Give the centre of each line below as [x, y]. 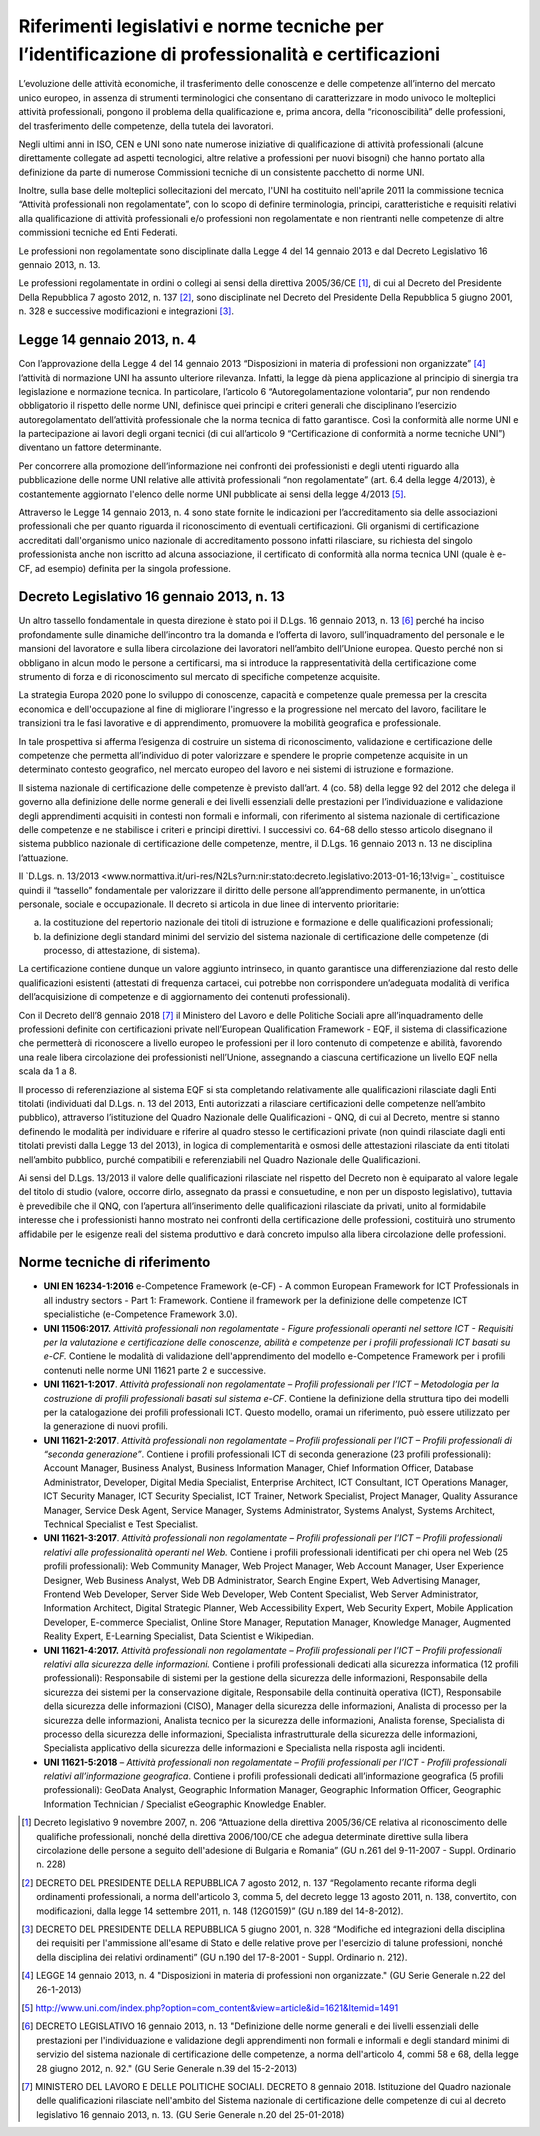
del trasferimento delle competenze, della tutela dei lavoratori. [146, 126]
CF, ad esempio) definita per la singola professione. [125, 568]
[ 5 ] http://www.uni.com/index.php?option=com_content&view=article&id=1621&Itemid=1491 [210, 2007]
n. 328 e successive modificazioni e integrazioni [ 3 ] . [126, 311]
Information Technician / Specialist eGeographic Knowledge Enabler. [185, 1804]
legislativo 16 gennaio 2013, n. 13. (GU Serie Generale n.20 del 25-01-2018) [190, 2114]
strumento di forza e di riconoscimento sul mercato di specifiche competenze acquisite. [199, 677]
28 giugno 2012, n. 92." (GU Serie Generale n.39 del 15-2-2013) [167, 2068]
